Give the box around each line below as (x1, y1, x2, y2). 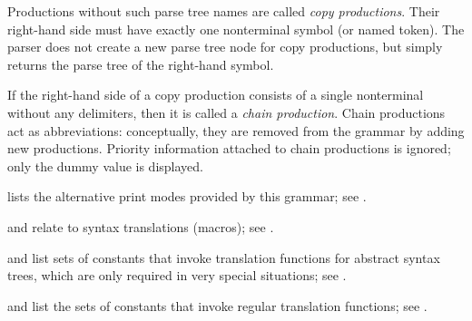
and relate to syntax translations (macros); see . (7, 217, 274, 236)
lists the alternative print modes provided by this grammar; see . (7, 187, 367, 206)
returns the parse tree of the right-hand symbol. (7, 54, 274, 73)
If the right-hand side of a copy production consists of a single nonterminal (7, 85, 424, 104)
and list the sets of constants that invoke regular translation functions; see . (7, 296, 428, 315)
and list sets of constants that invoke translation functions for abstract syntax (7, 248, 440, 267)
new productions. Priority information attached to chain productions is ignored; (7, 139, 451, 158)
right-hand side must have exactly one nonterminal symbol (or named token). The (7, 19, 465, 38)
